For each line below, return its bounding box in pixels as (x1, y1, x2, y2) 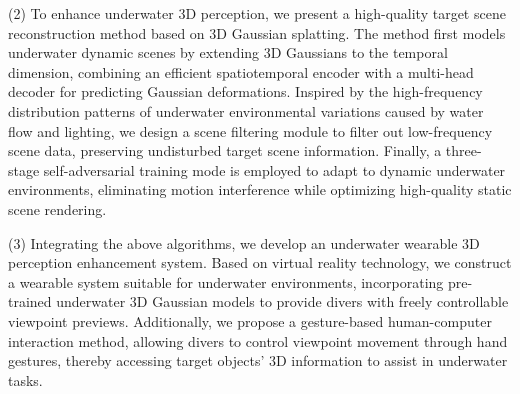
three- (445, 140, 482, 161)
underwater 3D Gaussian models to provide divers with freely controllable (56, 291, 509, 312)
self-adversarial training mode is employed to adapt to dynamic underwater (43, 159, 506, 180)
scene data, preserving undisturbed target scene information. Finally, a (8, 140, 442, 161)
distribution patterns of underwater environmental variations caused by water (8, 100, 484, 121)
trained (8, 291, 52, 312)
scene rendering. (8, 198, 107, 219)
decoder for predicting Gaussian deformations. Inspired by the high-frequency (8, 81, 483, 102)
